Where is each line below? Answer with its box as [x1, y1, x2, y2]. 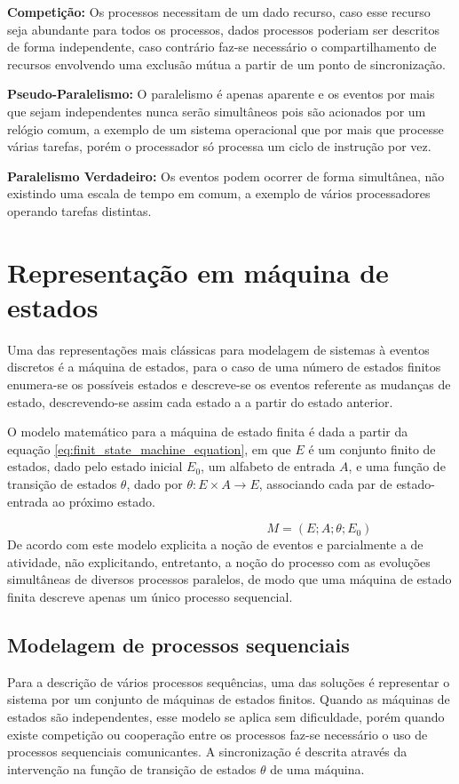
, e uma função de [348, 457, 446, 476]
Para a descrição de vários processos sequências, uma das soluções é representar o [7, 672, 450, 691]
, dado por [126, 475, 183, 492]
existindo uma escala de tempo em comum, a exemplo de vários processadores [7, 184, 431, 203]
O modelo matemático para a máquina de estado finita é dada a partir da [7, 422, 408, 441]
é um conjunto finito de [308, 439, 436, 458]
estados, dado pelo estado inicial [7, 457, 183, 476]
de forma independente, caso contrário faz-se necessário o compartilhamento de [7, 37, 437, 56]
